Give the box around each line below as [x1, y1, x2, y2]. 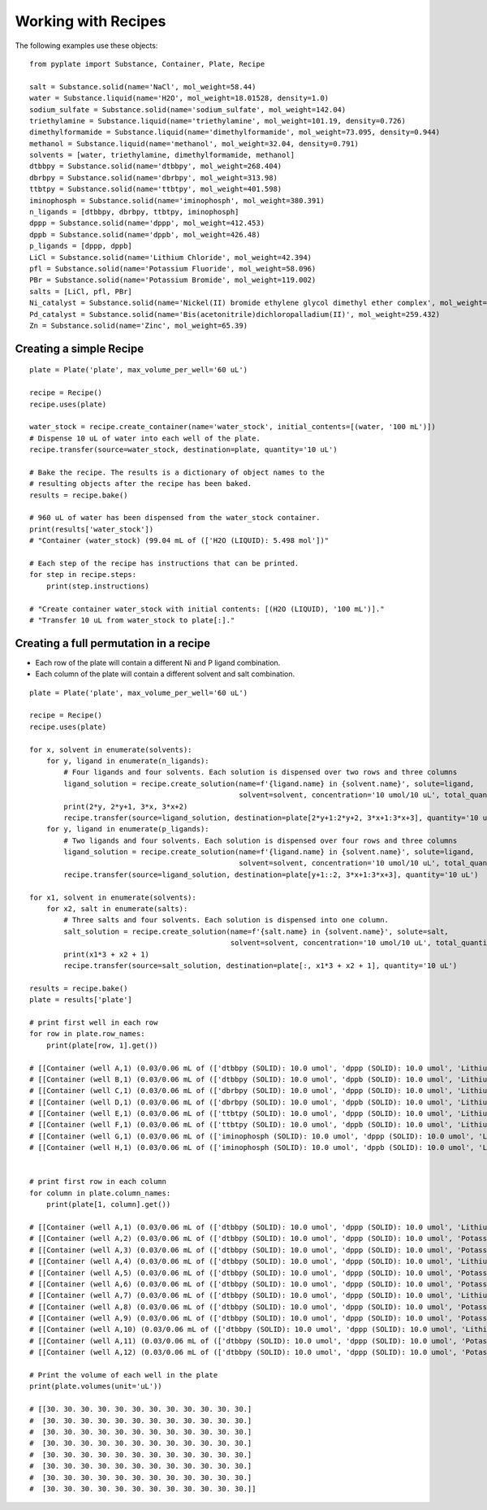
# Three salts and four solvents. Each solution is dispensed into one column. [63, 915, 390, 925]
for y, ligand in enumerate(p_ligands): [45, 825, 210, 834]
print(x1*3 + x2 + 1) [63, 949, 150, 959]
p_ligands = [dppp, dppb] [29, 241, 133, 251]
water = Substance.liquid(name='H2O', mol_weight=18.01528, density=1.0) [29, 93, 330, 103]
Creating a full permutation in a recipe [15, 636, 211, 650]
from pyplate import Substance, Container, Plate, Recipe [29, 59, 265, 68]
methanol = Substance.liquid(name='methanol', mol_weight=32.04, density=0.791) [29, 139, 360, 148]
